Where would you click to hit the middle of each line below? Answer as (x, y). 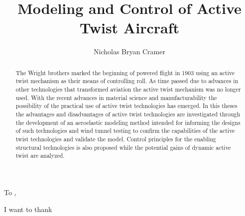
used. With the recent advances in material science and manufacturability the (116, 97)
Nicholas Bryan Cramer (129, 52)
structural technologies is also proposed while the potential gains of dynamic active (123, 147)
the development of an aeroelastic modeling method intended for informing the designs (128, 122)
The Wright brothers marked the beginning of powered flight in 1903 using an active (125, 72)
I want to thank (28, 209)
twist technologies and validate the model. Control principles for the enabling (116, 139)
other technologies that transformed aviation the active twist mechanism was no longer (128, 89)
